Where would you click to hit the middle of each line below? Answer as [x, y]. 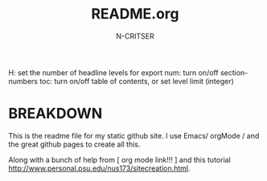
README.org [135, 14]
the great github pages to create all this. [74, 144]
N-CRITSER [135, 36]
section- [234, 72]
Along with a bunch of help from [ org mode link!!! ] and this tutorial [119, 159]
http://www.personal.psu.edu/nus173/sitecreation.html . [99, 168]
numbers [23, 81]
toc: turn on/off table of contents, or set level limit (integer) [137, 81]
